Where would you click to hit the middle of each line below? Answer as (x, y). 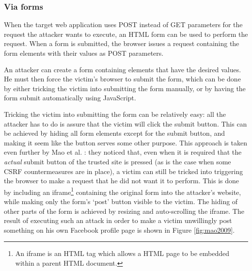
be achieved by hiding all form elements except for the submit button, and (115, 133)
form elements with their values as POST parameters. (84, 53)
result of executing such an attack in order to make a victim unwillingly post (118, 220)
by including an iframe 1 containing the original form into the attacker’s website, (123, 191)
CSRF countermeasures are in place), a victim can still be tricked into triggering (124, 171)
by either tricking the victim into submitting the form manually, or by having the (125, 88)
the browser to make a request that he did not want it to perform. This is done (122, 181)
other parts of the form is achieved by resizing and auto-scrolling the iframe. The (124, 211)
